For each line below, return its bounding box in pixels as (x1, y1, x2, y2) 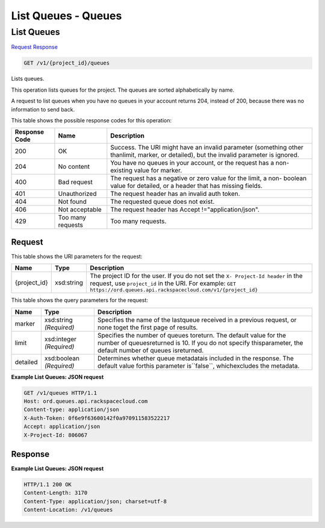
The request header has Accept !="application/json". (110, 206, 260, 214)
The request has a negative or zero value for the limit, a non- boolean (110, 174, 307, 183)
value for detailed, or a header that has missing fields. (110, 181, 263, 190)
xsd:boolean (44, 354, 79, 362)
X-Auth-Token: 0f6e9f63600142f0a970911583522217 (23, 415, 170, 421)
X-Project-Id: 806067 (23, 432, 88, 438)
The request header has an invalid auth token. (110, 190, 240, 198)
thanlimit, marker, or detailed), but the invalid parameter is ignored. (110, 151, 299, 159)
